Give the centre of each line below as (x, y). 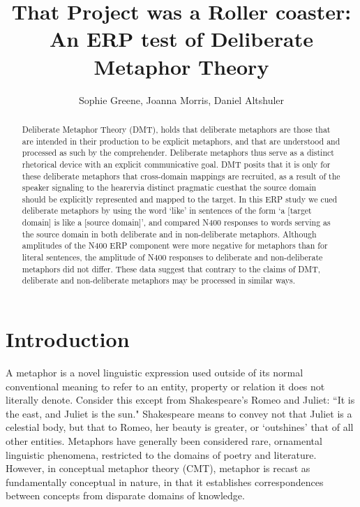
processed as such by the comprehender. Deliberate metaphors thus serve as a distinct (178, 153)
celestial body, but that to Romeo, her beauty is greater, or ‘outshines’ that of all (180, 427)
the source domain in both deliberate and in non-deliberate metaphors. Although (169, 234)
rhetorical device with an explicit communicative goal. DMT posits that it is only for (176, 164)
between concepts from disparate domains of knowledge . (125, 495)
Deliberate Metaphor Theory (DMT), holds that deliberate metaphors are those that (176, 129)
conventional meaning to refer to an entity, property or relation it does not (165, 386)
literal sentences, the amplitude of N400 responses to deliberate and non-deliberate (172, 257)
